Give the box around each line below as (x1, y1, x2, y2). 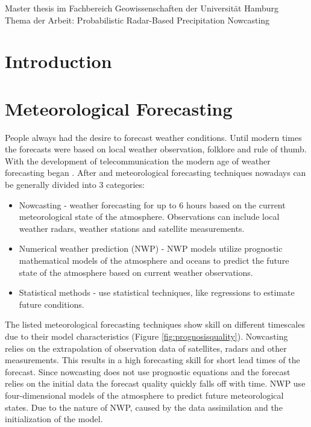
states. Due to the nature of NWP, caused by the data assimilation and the (5, 401, 283, 413)
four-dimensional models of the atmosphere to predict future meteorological (5, 388, 284, 401)
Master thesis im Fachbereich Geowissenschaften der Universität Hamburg (5, 2, 279, 14)
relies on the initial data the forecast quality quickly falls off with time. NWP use (5, 377, 306, 390)
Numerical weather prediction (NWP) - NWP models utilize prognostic (19, 242, 283, 255)
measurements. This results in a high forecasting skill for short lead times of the (5, 354, 300, 366)
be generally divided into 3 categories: (5, 178, 145, 191)
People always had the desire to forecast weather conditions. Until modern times (5, 131, 302, 143)
